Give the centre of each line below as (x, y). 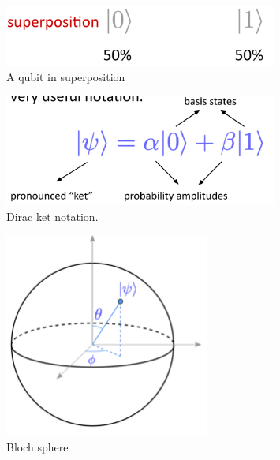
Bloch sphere (37, 447)
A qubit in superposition (66, 77)
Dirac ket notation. (52, 216)
